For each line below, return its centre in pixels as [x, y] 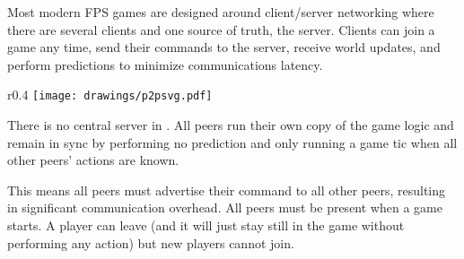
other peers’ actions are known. [93, 160]
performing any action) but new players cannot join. [151, 242]
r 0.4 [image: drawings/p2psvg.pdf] [110, 95]
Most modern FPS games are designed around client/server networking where [221, 12]
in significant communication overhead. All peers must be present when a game [225, 207]
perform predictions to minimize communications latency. [165, 64]
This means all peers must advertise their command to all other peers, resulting [227, 190]
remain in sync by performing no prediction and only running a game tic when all [232, 142]
